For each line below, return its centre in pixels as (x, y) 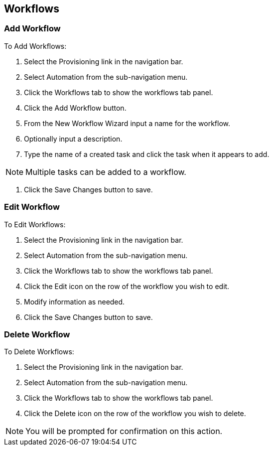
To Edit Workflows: (35, 224)
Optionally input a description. (73, 139)
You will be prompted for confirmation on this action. (124, 431)
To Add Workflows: (35, 46)
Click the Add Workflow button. (75, 108)
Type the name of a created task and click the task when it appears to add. (147, 154)
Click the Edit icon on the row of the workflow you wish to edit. (127, 286)
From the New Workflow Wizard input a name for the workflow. (127, 123)
